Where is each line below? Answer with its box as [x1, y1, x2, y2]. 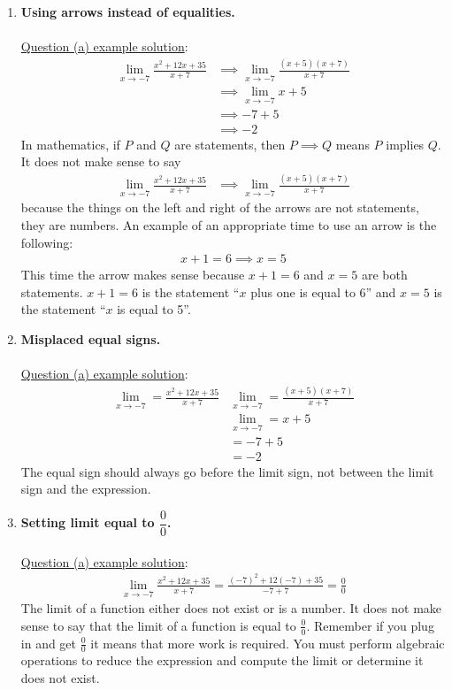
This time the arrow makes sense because [20, 265, 245, 284]
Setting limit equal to [20, 513, 155, 532]
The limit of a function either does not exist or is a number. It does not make [20, 599, 442, 617]
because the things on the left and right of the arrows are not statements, [20, 198, 419, 217]
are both [361, 265, 408, 284]
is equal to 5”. [117, 300, 191, 318]
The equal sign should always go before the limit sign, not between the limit [20, 462, 434, 480]
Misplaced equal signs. [20, 330, 161, 348]
